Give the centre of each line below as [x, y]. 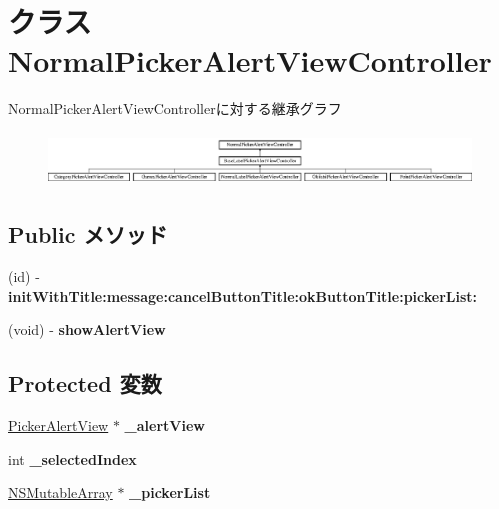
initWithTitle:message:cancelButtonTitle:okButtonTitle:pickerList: [243, 295]
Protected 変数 [85, 383]
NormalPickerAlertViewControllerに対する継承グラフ [175, 108]
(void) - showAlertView [87, 329]
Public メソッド [88, 234]
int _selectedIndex [72, 458]
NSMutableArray [60, 492]
